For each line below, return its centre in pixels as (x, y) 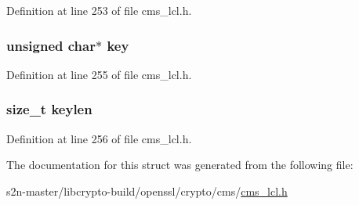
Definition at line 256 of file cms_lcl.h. (99, 138)
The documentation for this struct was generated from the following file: (180, 165)
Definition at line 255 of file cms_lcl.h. (99, 74)
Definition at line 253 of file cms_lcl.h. (99, 10)
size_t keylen (49, 109)
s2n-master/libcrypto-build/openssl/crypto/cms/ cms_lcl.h (147, 191)
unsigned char (51, 45)
